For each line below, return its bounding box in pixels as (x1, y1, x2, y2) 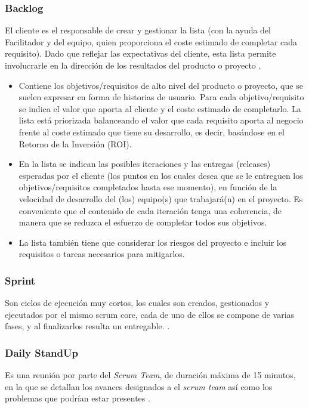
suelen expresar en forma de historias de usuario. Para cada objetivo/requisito (18, 91, 304, 103)
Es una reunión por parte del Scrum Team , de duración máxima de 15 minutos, (5, 369, 296, 381)
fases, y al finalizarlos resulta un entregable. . (5, 320, 170, 332)
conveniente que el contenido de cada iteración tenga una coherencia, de (18, 204, 282, 217)
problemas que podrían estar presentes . (5, 392, 150, 404)
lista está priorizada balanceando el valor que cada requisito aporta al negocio (18, 114, 304, 126)
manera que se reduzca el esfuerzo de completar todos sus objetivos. (18, 216, 267, 228)
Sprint (5, 273, 36, 288)
